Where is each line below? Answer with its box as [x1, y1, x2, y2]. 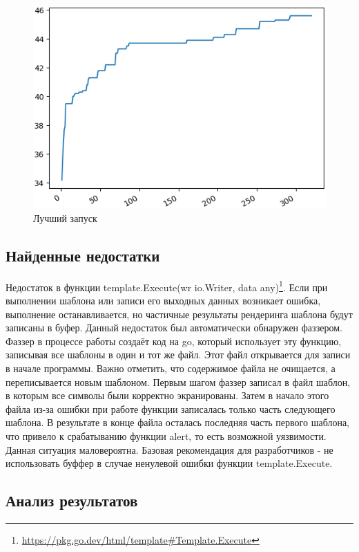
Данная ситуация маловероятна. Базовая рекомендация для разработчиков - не [6, 442, 333, 457]
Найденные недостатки [6, 244, 160, 266]
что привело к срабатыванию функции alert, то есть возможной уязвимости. [6, 428, 327, 443]
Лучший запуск [33, 210, 97, 225]
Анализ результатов [6, 490, 138, 511]
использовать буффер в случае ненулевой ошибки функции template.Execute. [6, 456, 333, 470]
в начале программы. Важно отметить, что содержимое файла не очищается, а [6, 360, 336, 375]
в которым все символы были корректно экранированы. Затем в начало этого [6, 388, 329, 403]
